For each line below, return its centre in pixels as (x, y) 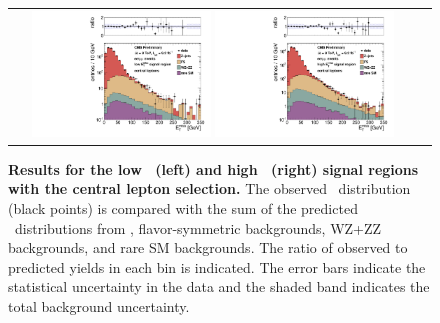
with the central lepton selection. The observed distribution (209, 188)
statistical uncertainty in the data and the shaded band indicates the (219, 286)
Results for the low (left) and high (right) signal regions (213, 168)
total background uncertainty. (99, 305)
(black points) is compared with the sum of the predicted (183, 207)
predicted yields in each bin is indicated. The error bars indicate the (217, 266)
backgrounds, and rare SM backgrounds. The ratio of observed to (208, 247)
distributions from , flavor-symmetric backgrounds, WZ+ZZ (198, 227)
